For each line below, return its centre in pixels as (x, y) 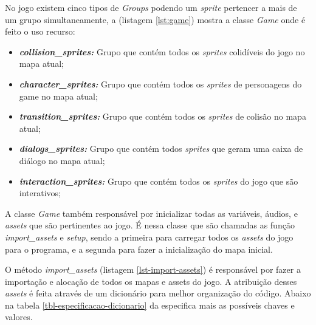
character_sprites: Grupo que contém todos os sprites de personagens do (160, 84)
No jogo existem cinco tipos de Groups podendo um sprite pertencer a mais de (151, 7)
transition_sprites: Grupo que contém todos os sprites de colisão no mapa (163, 116)
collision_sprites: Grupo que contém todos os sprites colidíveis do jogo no (162, 51)
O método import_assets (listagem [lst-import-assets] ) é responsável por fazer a (153, 269)
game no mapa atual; (58, 96)
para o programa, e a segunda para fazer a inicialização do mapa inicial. (139, 249)
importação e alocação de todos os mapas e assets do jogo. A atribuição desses (151, 281)
